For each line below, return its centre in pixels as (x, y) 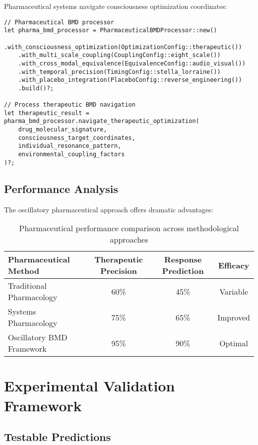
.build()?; (36, 88)
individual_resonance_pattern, (70, 146)
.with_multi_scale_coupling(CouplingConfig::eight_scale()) (119, 55)
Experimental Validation (90, 386)
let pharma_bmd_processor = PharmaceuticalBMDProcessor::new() (111, 31)
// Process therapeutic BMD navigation (70, 105)
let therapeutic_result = (47, 113)
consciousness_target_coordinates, (77, 138)
